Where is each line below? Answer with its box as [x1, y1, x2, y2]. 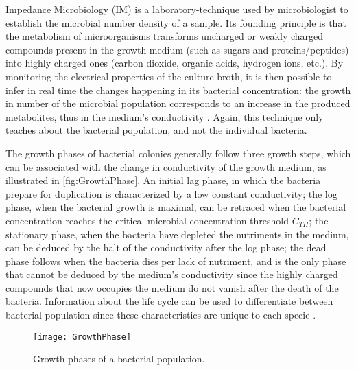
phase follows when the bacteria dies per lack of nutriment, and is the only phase [5, 253, 346, 268]
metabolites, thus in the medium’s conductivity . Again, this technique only [5, 109, 324, 124]
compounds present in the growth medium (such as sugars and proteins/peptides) [5, 42, 349, 56]
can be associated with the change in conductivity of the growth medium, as [5, 159, 327, 174]
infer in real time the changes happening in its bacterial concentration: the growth [5, 82, 351, 97]
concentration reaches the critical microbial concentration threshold [5, 213, 289, 227]
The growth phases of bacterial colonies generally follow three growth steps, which [5, 146, 351, 160]
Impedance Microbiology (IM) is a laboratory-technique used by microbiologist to [5, 2, 348, 16]
